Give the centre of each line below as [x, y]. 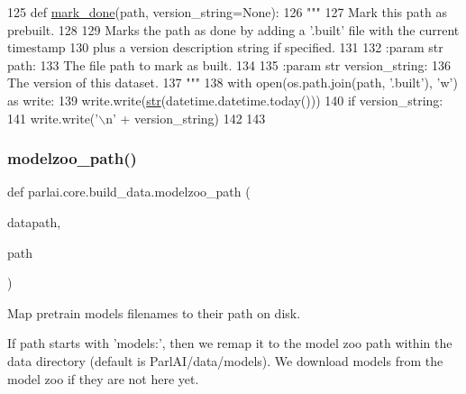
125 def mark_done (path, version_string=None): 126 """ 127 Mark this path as [227, 12]
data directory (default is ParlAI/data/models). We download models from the [225, 360]
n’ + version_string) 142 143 [186, 118]
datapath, [34, 221]
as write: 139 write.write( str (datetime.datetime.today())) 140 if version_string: [225, 100]
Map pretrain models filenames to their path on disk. [154, 312]
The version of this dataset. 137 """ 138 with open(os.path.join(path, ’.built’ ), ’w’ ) [233, 82]
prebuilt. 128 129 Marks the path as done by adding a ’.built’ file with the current [233, 29]
